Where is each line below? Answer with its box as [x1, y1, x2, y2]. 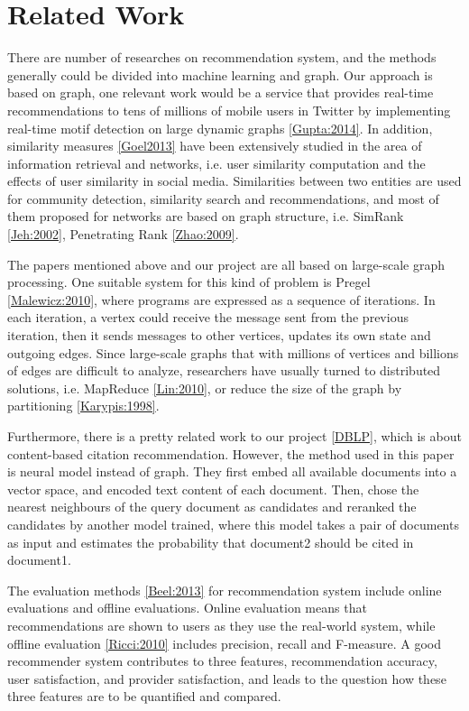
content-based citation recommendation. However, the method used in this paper [7, 444, 455, 463]
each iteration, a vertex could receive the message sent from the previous [7, 308, 409, 327]
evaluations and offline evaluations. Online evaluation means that [7, 598, 367, 617]
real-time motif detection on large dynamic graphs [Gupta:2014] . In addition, [7, 118, 433, 137]
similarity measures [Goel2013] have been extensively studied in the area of [7, 136, 422, 155]
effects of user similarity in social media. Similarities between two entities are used [7, 171, 462, 190]
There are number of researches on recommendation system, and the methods [7, 48, 437, 67]
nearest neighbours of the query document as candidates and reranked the [7, 497, 417, 516]
